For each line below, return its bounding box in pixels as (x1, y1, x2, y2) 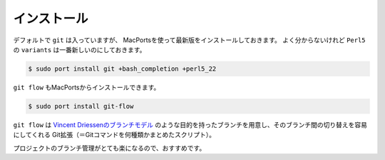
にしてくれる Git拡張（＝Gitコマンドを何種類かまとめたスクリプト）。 (13, 131, 215, 139)
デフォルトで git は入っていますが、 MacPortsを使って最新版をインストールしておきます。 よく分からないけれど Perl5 (13, 36, 366, 44)
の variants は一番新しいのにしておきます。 (13, 45, 146, 54)
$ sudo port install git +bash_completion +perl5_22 (28, 64, 217, 73)
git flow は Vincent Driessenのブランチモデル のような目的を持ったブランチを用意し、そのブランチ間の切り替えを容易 (13, 120, 367, 129)
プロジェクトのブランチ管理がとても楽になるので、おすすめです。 (13, 144, 206, 152)
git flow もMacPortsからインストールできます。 (13, 83, 160, 91)
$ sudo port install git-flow (28, 102, 134, 110)
